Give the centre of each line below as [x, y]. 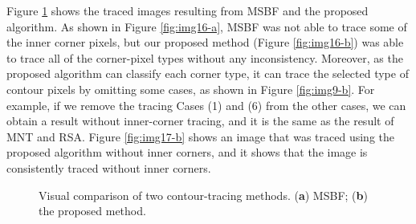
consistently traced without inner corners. [109, 167]
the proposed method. [92, 211]
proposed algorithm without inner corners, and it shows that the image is [187, 152]
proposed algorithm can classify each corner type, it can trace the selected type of [208, 73]
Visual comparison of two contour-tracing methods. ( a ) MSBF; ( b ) [203, 195]
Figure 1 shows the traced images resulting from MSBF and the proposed [188, 10]
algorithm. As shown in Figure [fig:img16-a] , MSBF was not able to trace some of [207, 26]
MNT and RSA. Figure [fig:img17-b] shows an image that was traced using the [201, 136]
